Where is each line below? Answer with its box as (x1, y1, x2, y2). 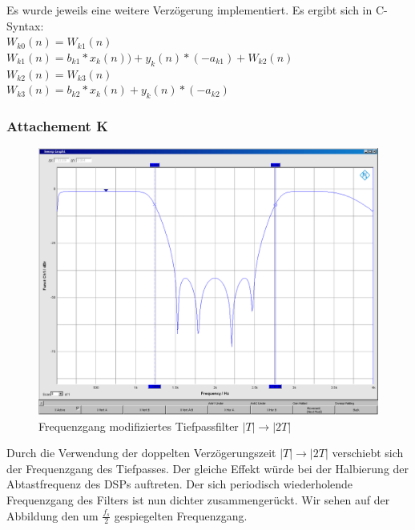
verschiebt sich (332, 444, 404, 461)
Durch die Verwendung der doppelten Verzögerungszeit (6, 444, 276, 461)
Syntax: (6, 17, 44, 34)
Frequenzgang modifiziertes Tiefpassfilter (38, 417, 239, 434)
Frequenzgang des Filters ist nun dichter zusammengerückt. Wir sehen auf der (6, 492, 390, 508)
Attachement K (6, 115, 108, 135)
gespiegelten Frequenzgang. (114, 507, 248, 524)
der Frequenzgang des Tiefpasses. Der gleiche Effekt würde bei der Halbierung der (6, 460, 409, 476)
